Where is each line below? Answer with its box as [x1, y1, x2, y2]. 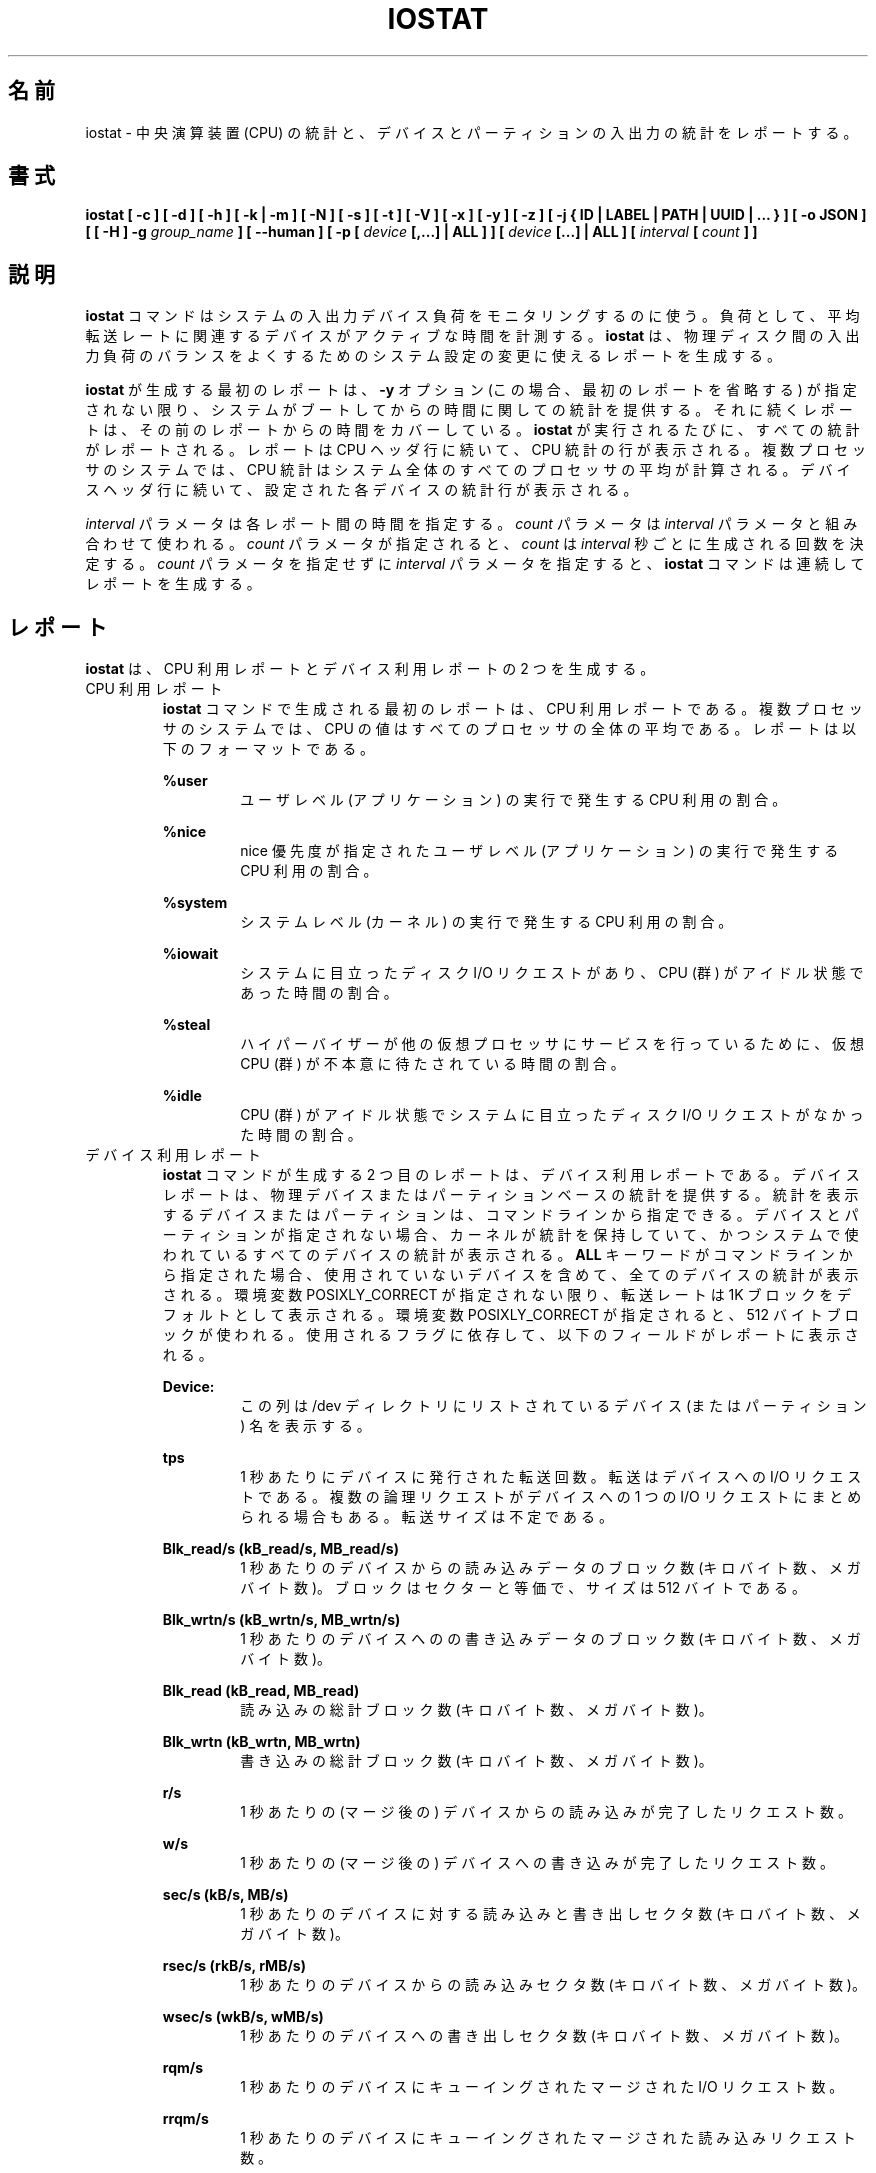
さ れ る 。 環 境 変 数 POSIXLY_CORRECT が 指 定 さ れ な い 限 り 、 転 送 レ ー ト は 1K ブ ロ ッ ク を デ [162, 1286, 852, 1304]
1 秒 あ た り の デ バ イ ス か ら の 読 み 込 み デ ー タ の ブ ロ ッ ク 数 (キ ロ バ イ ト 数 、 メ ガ [240, 1559, 861, 1577]
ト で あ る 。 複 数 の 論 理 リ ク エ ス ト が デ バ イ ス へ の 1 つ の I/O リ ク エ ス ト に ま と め [240, 1488, 862, 1506]
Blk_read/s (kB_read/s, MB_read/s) [162, 1540, 399, 1558]
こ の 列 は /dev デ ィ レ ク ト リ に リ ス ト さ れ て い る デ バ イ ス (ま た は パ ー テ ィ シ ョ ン [240, 1397, 867, 1415]
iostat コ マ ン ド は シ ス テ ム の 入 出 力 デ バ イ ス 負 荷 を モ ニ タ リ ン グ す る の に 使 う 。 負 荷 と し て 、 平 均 [85, 307, 860, 325]
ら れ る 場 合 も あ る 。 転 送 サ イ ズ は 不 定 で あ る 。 [240, 1508, 613, 1526]
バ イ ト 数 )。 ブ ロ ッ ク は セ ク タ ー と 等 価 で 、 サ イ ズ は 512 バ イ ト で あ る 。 [240, 1579, 806, 1597]
